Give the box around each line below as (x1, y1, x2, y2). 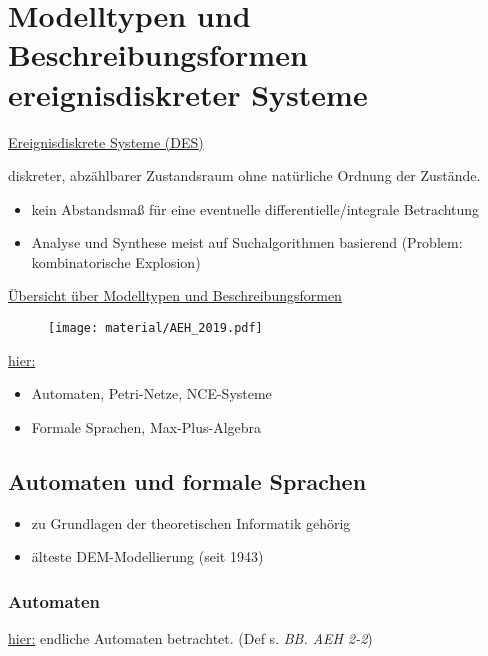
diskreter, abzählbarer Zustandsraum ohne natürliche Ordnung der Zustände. (8, 165, 481, 186)
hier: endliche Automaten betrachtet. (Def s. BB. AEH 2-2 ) (8, 628, 373, 649)
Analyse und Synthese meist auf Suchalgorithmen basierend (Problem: (31, 232, 463, 253)
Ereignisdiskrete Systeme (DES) (8, 131, 204, 152)
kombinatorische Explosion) (31, 251, 201, 272)
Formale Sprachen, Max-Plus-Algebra (31, 416, 262, 437)
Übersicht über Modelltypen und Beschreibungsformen (8, 285, 342, 306)
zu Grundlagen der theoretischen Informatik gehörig (31, 512, 351, 533)
